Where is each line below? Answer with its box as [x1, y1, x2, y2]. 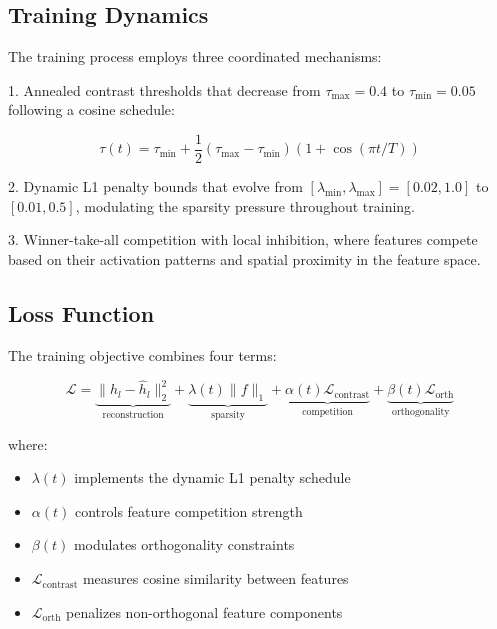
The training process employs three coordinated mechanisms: [8, 46, 382, 67]
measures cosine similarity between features [82, 568, 349, 589]
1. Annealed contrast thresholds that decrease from [8, 79, 321, 100]
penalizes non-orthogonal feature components [66, 601, 343, 622]
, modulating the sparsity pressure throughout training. [75, 195, 415, 216]
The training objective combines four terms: [8, 344, 277, 365]
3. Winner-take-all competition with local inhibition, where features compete [8, 229, 478, 250]
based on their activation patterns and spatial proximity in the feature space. [8, 248, 481, 269]
